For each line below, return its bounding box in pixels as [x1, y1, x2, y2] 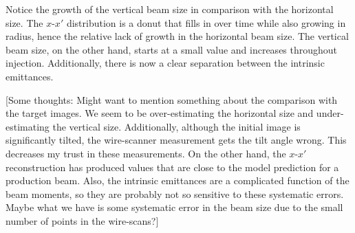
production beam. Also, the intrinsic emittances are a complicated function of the [6, 173, 349, 188]
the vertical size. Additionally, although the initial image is [52, 119, 301, 133]
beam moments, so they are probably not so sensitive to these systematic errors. [6, 186, 344, 201]
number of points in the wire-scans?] [6, 213, 159, 228]
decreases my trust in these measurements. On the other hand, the [6, 146, 286, 160]
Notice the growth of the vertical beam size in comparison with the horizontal [6, 2, 334, 16]
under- [316, 106, 344, 120]
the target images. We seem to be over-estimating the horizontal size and [6, 106, 314, 120]
